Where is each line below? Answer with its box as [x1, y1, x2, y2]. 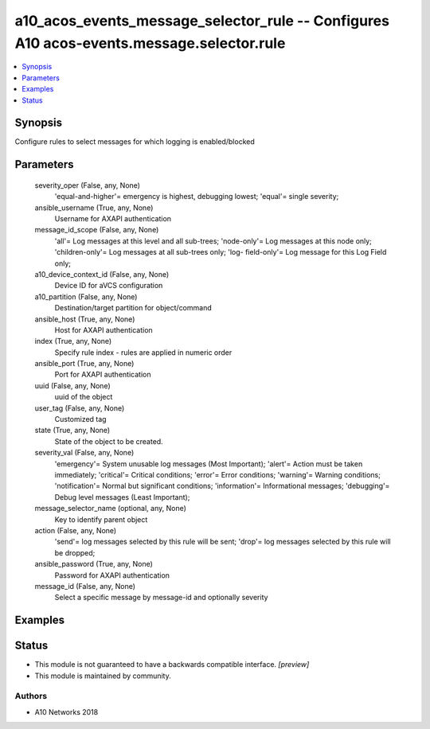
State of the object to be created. [54, 436, 163, 446]
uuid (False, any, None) [34, 380, 111, 390]
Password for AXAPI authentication [54, 570, 170, 580]
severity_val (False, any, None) [34, 448, 135, 458]
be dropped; [54, 548, 96, 557]
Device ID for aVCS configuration [54, 281, 163, 290]
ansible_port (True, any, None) [34, 359, 135, 368]
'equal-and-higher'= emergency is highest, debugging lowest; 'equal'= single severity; [54, 192, 339, 201]
